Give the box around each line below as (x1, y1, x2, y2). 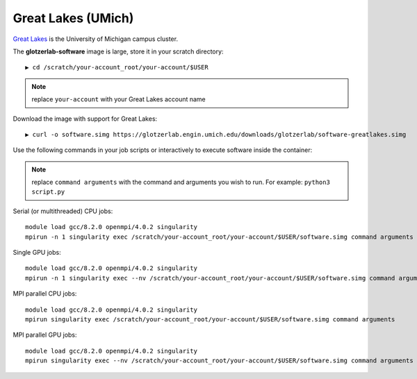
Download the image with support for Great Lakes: (13, 115, 158, 123)
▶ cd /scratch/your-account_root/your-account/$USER (25, 63, 208, 71)
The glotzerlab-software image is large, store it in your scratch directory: (13, 47, 224, 56)
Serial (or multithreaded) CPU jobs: (13, 207, 113, 215)
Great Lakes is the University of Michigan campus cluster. (13, 35, 179, 43)
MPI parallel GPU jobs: (13, 330, 77, 339)
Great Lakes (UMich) (13, 10, 134, 26)
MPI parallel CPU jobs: (13, 289, 77, 298)
